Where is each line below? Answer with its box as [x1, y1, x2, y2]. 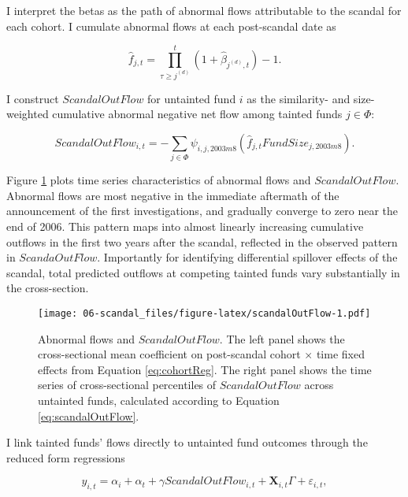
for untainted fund [147, 90, 236, 106]
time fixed [316, 346, 365, 362]
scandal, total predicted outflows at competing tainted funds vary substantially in [6, 264, 400, 280]
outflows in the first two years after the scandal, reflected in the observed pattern [6, 233, 398, 250]
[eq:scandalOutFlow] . [38, 407, 139, 424]
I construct [6, 90, 59, 106]
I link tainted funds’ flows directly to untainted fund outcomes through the [6, 434, 368, 451]
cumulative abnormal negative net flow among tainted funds [52, 106, 343, 122]
